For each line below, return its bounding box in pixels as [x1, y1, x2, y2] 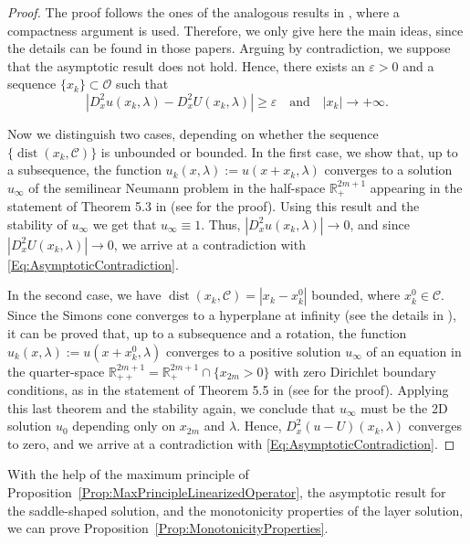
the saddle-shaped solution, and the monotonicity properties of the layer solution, [7, 500, 464, 519]
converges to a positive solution [165, 341, 341, 360]
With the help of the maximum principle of [7, 464, 249, 484]
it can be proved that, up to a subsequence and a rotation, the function [7, 323, 407, 342]
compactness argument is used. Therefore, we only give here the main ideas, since [7, 20, 464, 39]
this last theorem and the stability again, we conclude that [7, 398, 336, 417]
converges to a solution [324, 160, 453, 179]
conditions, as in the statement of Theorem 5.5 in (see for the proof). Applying [7, 380, 449, 400]
